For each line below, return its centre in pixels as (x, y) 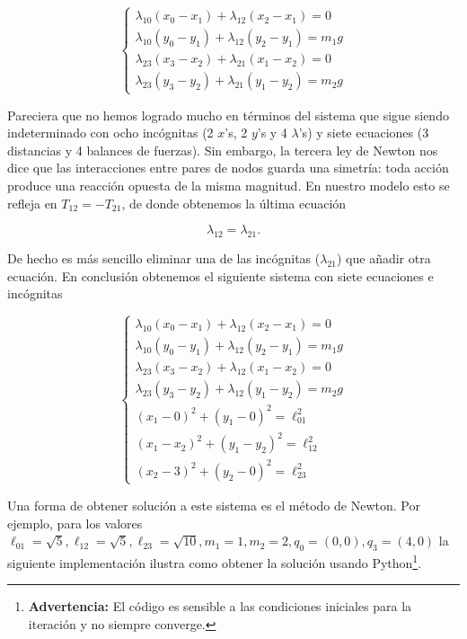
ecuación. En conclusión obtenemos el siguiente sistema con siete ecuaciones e (220, 275)
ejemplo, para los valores (75, 523)
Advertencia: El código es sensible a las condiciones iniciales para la (220, 606)
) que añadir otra (384, 257)
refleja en (32, 203)
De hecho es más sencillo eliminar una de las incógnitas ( (164, 257)
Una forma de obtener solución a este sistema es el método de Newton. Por (214, 505)
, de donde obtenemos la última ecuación (234, 203)
